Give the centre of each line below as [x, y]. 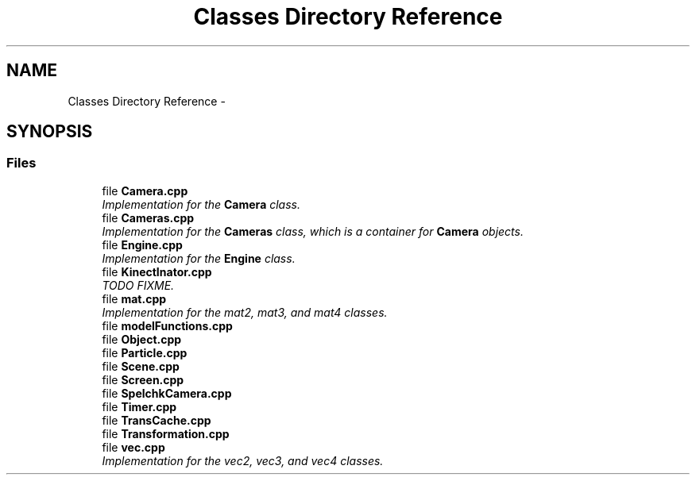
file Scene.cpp [141, 366]
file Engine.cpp [142, 244]
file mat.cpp [134, 298]
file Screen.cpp [143, 379]
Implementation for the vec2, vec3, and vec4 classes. [243, 460]
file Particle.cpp [145, 352]
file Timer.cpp [139, 406]
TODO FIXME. [138, 285]
